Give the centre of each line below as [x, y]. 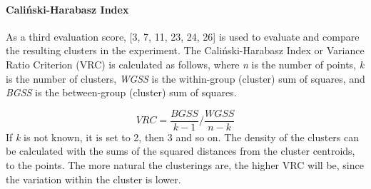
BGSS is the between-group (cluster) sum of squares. [121, 92]
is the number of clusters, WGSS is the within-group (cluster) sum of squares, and [185, 78]
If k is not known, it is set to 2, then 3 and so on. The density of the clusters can [183, 137]
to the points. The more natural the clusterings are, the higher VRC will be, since [185, 165]
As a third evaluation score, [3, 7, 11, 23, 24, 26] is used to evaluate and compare [183, 36]
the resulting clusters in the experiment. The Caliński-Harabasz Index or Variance [185, 50]
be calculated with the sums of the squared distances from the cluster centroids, [181, 151]
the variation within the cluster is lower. [93, 179]
